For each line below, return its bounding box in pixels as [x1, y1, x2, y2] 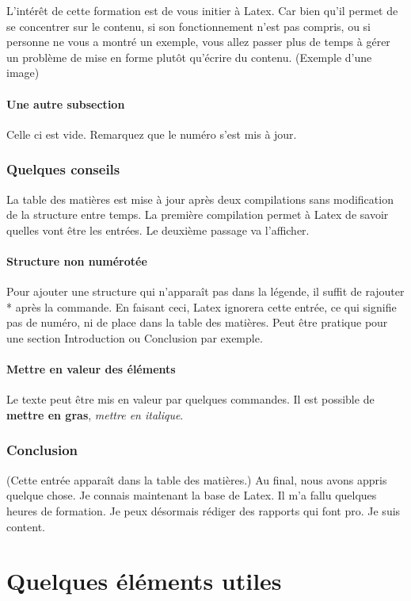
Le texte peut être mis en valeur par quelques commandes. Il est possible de [6, 391, 375, 408]
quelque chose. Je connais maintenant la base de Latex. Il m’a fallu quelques [6, 487, 377, 503]
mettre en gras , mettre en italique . [6, 406, 184, 423]
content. [6, 518, 45, 534]
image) [6, 64, 40, 81]
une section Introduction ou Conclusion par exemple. [6, 329, 263, 346]
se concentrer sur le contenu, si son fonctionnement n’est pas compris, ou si [6, 17, 371, 34]
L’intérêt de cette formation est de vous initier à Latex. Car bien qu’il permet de [6, 2, 398, 18]
